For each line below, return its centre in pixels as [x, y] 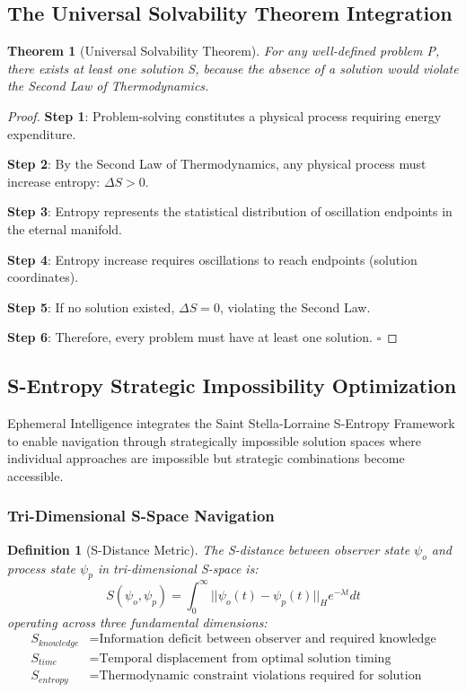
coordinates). [43, 277]
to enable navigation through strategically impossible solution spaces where [215, 440]
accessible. [35, 475]
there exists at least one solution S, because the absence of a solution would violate [233, 68]
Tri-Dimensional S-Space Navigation [141, 516]
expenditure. [42, 133]
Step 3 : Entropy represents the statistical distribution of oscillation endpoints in [230, 211]
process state [42, 568]
